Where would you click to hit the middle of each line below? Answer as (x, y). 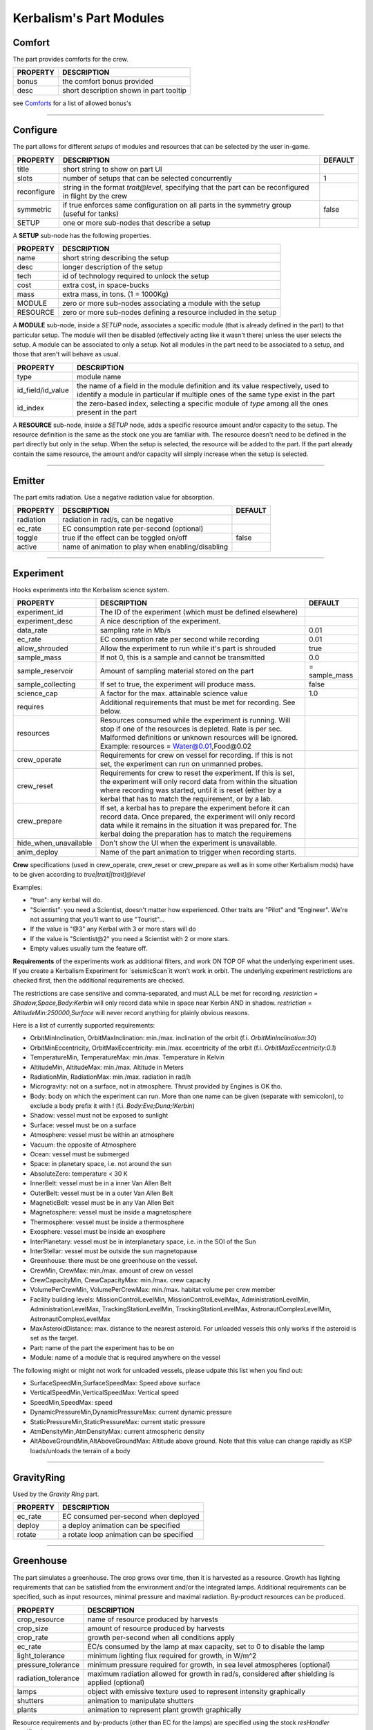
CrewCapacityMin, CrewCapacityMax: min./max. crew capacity (120, 1280)
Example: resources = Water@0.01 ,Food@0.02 (176, 746)
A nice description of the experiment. (160, 621)
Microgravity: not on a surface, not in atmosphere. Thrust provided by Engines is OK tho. (156, 1086)
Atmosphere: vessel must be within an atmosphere (102, 1135)
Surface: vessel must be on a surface (83, 1125)
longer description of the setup (113, 267)
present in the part (107, 412)
